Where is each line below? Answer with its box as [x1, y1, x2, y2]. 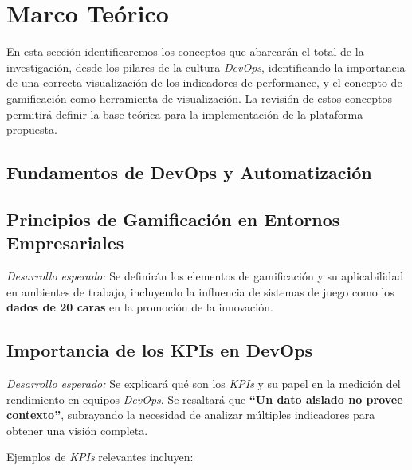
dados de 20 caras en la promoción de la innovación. [6, 299, 273, 315]
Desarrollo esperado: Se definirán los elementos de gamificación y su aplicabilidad [6, 268, 404, 284]
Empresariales [6, 230, 124, 255]
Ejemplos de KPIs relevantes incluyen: [6, 448, 194, 465]
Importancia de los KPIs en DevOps [6, 338, 313, 362]
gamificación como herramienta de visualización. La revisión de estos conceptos [6, 89, 393, 106]
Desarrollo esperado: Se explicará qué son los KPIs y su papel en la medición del [6, 375, 401, 392]
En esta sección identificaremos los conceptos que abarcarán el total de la [6, 43, 364, 60]
